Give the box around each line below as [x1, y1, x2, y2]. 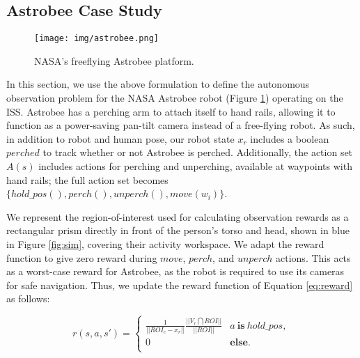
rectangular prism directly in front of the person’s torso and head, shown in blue [6, 223, 350, 238]
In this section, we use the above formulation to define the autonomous [6, 77, 310, 91]
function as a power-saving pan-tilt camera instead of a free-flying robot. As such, [6, 118, 355, 132]
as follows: [6, 291, 50, 306]
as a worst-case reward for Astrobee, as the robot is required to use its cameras [6, 264, 345, 279]
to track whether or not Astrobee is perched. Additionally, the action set [42, 145, 353, 159]
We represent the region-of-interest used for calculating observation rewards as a [6, 209, 349, 224]
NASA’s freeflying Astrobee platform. [34, 53, 194, 68]
